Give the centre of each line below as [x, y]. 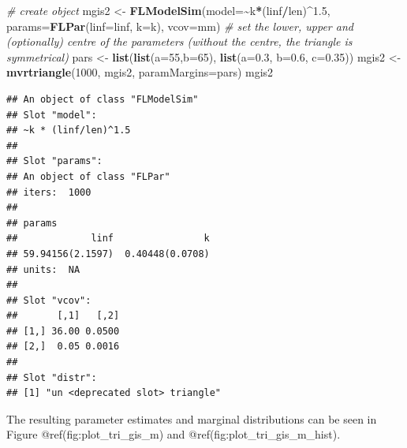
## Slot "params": [54, 161]
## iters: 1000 [49, 192]
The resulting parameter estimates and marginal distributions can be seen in [192, 418]
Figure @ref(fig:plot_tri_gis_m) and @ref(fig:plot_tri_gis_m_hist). [174, 434]
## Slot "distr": [52, 377]
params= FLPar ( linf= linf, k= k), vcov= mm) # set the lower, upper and [180, 26]
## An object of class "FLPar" [88, 176]
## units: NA [43, 269]
